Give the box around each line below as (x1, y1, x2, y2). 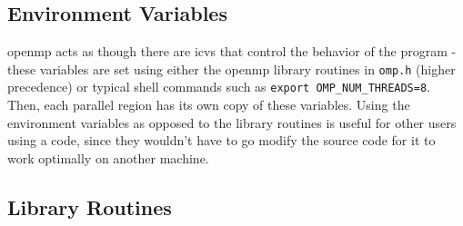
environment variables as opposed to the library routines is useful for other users (7, 113, 457, 132)
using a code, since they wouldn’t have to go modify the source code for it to (7, 131, 436, 150)
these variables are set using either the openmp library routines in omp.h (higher (7, 59, 456, 78)
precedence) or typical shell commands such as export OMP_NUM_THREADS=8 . (7, 77, 430, 96)
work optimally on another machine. (7, 148, 209, 167)
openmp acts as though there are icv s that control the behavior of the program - (7, 42, 457, 61)
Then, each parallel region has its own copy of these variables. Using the (7, 95, 410, 114)
